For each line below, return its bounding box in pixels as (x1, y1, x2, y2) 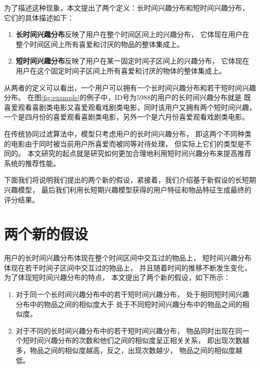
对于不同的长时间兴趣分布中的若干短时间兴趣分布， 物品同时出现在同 (15, 325, 242, 335)
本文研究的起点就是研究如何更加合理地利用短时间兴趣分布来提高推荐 (27, 148, 251, 158)
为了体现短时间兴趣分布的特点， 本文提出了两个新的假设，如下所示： (4, 272, 230, 282)
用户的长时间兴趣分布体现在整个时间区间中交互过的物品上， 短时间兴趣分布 (4, 252, 251, 263)
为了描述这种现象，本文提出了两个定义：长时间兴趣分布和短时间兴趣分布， (4, 2, 249, 12)
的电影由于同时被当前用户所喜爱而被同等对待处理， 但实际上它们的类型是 (4, 138, 244, 148)
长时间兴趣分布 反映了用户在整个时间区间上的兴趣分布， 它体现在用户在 (15, 29, 249, 39)
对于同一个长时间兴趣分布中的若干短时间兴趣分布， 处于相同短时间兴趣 (15, 289, 249, 299)
